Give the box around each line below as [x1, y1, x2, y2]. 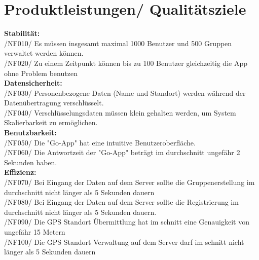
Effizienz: [4, 167, 36, 177]
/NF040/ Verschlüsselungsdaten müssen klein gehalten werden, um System [4, 107, 236, 118]
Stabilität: [4, 28, 40, 39]
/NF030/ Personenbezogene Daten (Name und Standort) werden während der [4, 87, 246, 98]
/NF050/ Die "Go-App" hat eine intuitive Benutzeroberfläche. [4, 137, 196, 147]
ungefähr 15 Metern [4, 227, 65, 237]
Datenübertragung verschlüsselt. [4, 97, 104, 108]
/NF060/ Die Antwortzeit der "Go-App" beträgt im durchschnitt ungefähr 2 [4, 147, 240, 158]
